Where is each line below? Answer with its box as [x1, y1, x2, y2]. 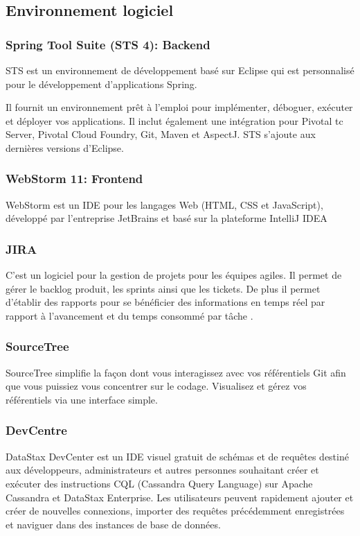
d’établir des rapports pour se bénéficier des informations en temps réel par [6, 295, 325, 309]
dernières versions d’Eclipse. [6, 140, 124, 155]
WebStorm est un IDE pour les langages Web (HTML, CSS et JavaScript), [6, 197, 323, 211]
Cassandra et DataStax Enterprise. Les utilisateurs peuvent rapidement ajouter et [6, 490, 354, 504]
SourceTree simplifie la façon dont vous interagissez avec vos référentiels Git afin [6, 365, 346, 379]
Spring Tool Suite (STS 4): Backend [6, 35, 210, 53]
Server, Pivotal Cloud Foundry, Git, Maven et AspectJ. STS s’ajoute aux [6, 127, 316, 141]
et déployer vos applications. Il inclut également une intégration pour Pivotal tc [6, 113, 343, 128]
